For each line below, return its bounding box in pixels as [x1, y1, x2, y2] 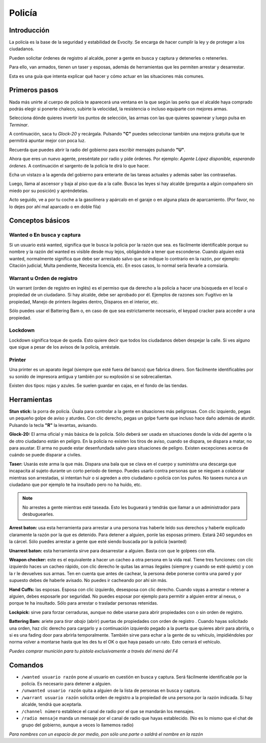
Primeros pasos [9, 86, 59, 95]
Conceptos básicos [9, 217, 70, 225]
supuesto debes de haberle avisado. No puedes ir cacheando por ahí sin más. [9, 578, 167, 583]
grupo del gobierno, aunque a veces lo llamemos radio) [21, 722, 134, 728]
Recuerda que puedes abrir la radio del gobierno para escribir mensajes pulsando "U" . [9, 147, 186, 153]
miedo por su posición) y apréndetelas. [9, 188, 89, 194]
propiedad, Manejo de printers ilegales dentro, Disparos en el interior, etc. [9, 298, 159, 305]
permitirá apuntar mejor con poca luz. [9, 138, 86, 144]
